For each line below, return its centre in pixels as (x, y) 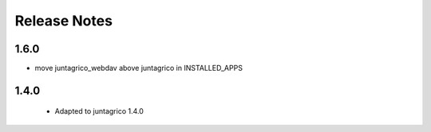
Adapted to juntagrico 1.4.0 (99, 111)
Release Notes (64, 21)
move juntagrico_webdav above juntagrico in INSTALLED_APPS (139, 68)
